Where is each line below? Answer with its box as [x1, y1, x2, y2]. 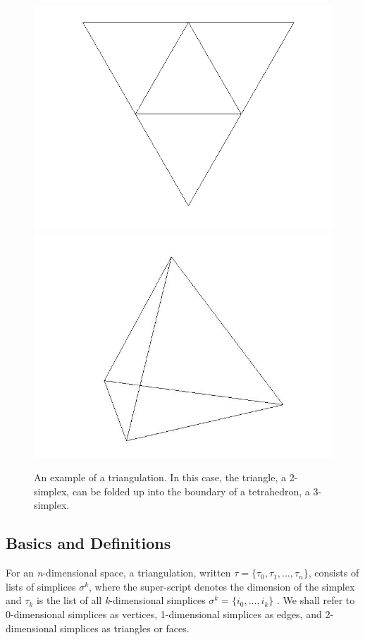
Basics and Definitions [6, 532, 171, 554]
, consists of [308, 565, 359, 580]
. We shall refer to [277, 593, 355, 608]
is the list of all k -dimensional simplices [36, 593, 206, 608]
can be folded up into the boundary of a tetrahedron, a [72, 483, 310, 498]
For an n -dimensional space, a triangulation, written [6, 565, 231, 580]
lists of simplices [6, 579, 76, 593]
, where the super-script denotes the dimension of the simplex [89, 579, 355, 593]
